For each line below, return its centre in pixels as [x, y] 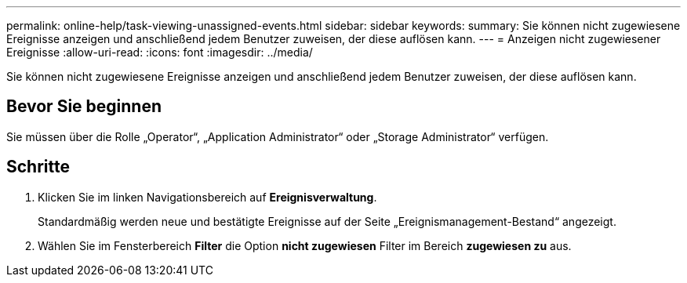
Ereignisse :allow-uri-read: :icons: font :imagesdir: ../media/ [160, 52]
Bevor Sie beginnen [84, 107]
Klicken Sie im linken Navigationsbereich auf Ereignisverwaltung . [207, 197]
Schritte [38, 167]
